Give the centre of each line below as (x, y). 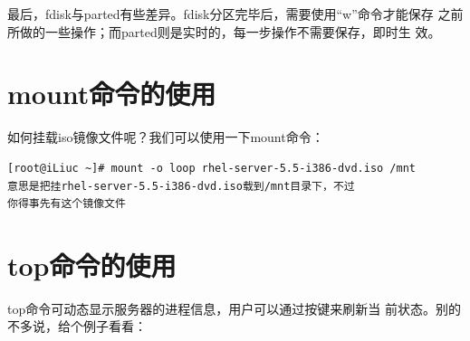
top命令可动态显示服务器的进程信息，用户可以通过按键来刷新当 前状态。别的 (234, 308)
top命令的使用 (92, 265)
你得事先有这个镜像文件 (67, 204)
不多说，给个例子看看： (77, 326)
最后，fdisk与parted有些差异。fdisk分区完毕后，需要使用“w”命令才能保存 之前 (235, 14)
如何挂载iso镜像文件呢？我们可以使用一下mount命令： (166, 137)
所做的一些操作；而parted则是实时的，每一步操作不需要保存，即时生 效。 (224, 31)
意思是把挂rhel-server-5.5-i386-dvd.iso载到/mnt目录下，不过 (181, 186)
